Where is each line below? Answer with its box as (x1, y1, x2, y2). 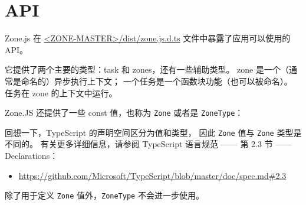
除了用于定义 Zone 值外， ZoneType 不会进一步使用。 (5, 189, 204, 201)
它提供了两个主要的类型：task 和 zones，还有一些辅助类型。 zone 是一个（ (5, 63, 289, 76)
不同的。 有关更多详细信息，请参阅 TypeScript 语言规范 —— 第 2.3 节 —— (5, 138, 292, 150)
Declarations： (5, 149, 58, 161)
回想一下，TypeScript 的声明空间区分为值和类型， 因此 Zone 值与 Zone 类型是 (5, 126, 302, 138)
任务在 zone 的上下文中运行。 (5, 86, 117, 99)
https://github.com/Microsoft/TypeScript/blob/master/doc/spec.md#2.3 (18, 169, 287, 181)
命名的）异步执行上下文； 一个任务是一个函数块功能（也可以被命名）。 (21, 74, 292, 87)
